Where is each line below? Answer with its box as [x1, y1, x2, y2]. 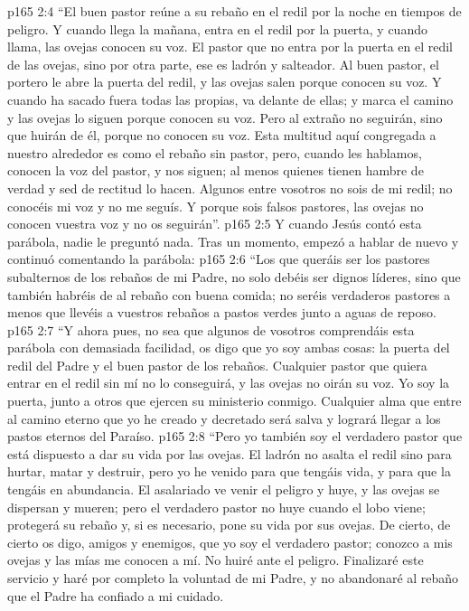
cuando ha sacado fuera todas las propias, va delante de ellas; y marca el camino [7, 89, 454, 108]
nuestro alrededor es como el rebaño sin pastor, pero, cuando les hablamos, [7, 143, 422, 162]
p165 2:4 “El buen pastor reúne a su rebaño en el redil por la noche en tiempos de [7, 2, 462, 20]
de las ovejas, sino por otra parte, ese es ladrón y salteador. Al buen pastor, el [7, 54, 439, 73]
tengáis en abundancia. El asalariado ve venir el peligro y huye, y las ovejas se [7, 480, 440, 499]
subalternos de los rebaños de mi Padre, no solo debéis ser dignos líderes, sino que [7, 267, 461, 286]
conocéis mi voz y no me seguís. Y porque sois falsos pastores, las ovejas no [7, 196, 424, 215]
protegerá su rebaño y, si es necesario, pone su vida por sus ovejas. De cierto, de [7, 515, 451, 534]
